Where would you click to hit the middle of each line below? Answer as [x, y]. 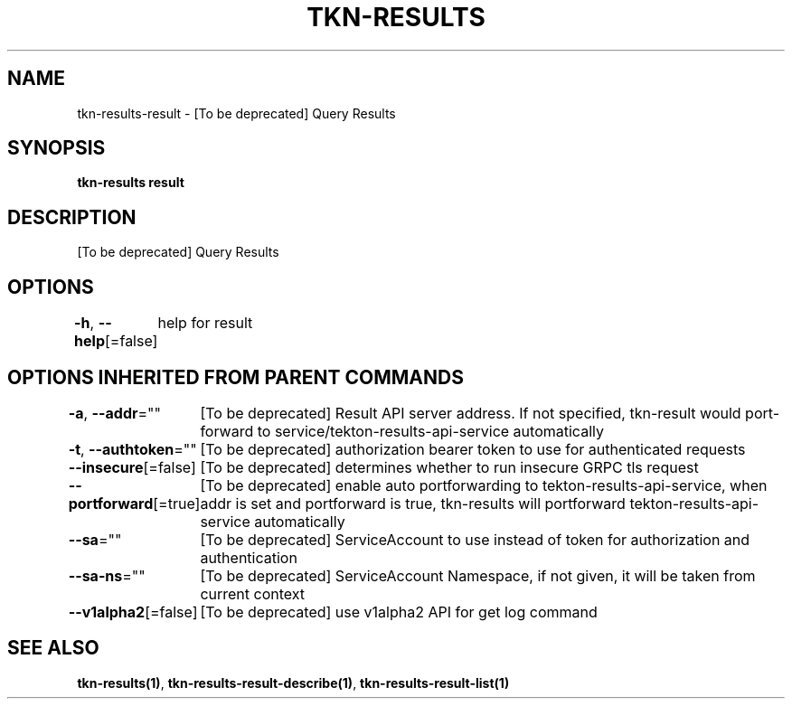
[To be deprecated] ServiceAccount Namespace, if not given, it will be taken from [478, 575]
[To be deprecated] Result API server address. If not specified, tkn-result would [471, 413]
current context [253, 593]
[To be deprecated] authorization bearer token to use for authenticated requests [473, 449]
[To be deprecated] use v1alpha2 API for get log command [399, 612]
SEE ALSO [53, 648]
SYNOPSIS [57, 148]
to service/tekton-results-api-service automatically [430, 431]
